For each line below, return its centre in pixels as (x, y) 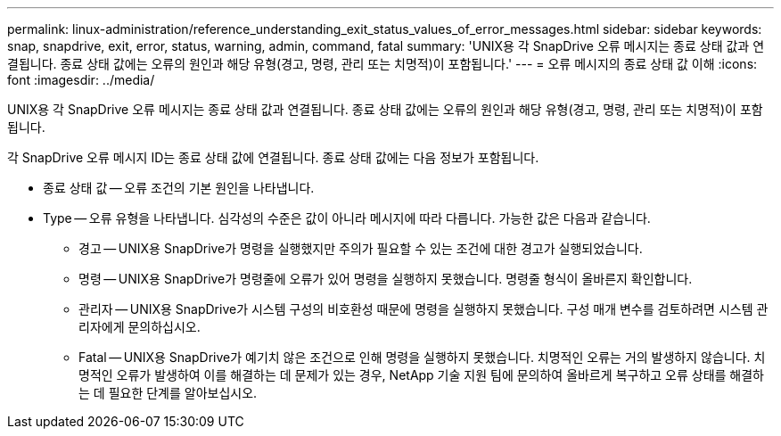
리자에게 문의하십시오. (140, 327)
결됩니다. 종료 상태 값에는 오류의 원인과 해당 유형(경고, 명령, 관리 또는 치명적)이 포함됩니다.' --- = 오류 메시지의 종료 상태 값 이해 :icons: (382, 64)
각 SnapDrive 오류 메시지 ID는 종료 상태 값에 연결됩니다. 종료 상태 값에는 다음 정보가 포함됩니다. (273, 157)
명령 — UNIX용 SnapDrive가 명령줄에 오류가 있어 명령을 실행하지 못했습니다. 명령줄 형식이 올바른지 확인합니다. (386, 279)
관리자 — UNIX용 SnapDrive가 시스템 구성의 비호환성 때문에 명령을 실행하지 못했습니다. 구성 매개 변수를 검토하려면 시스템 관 (423, 309)
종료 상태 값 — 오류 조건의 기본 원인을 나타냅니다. (179, 188)
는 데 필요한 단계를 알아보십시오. (168, 393)
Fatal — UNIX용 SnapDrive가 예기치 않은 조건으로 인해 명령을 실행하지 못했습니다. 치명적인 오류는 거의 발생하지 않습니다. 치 (422, 357)
